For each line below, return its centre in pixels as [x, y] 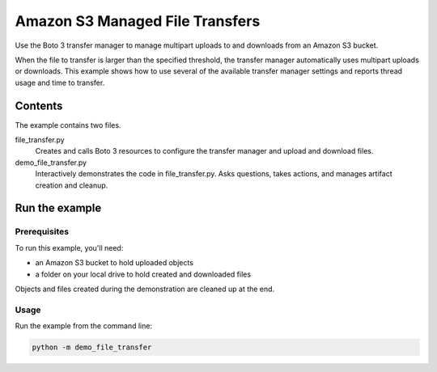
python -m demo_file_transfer [92, 347]
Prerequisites [42, 232]
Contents [39, 106]
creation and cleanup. [72, 185]
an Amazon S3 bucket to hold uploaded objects [115, 263]
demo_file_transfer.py [51, 163]
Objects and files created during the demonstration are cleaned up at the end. [145, 289]
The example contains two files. [68, 125]
